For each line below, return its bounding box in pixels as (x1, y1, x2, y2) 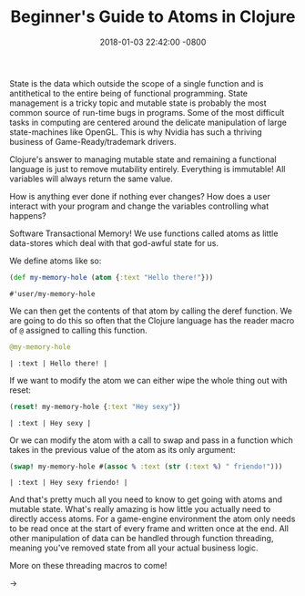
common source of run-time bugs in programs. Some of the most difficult (9, 107, 285, 118)
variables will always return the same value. (9, 173, 173, 184)
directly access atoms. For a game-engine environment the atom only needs (9, 513, 296, 525)
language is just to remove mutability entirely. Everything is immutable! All (9, 163, 286, 174)
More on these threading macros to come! (9, 560, 168, 571)
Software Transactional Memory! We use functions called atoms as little (9, 228, 279, 239)
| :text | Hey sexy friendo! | (9, 478, 128, 488)
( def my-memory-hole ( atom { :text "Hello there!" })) (9, 272, 214, 282)
